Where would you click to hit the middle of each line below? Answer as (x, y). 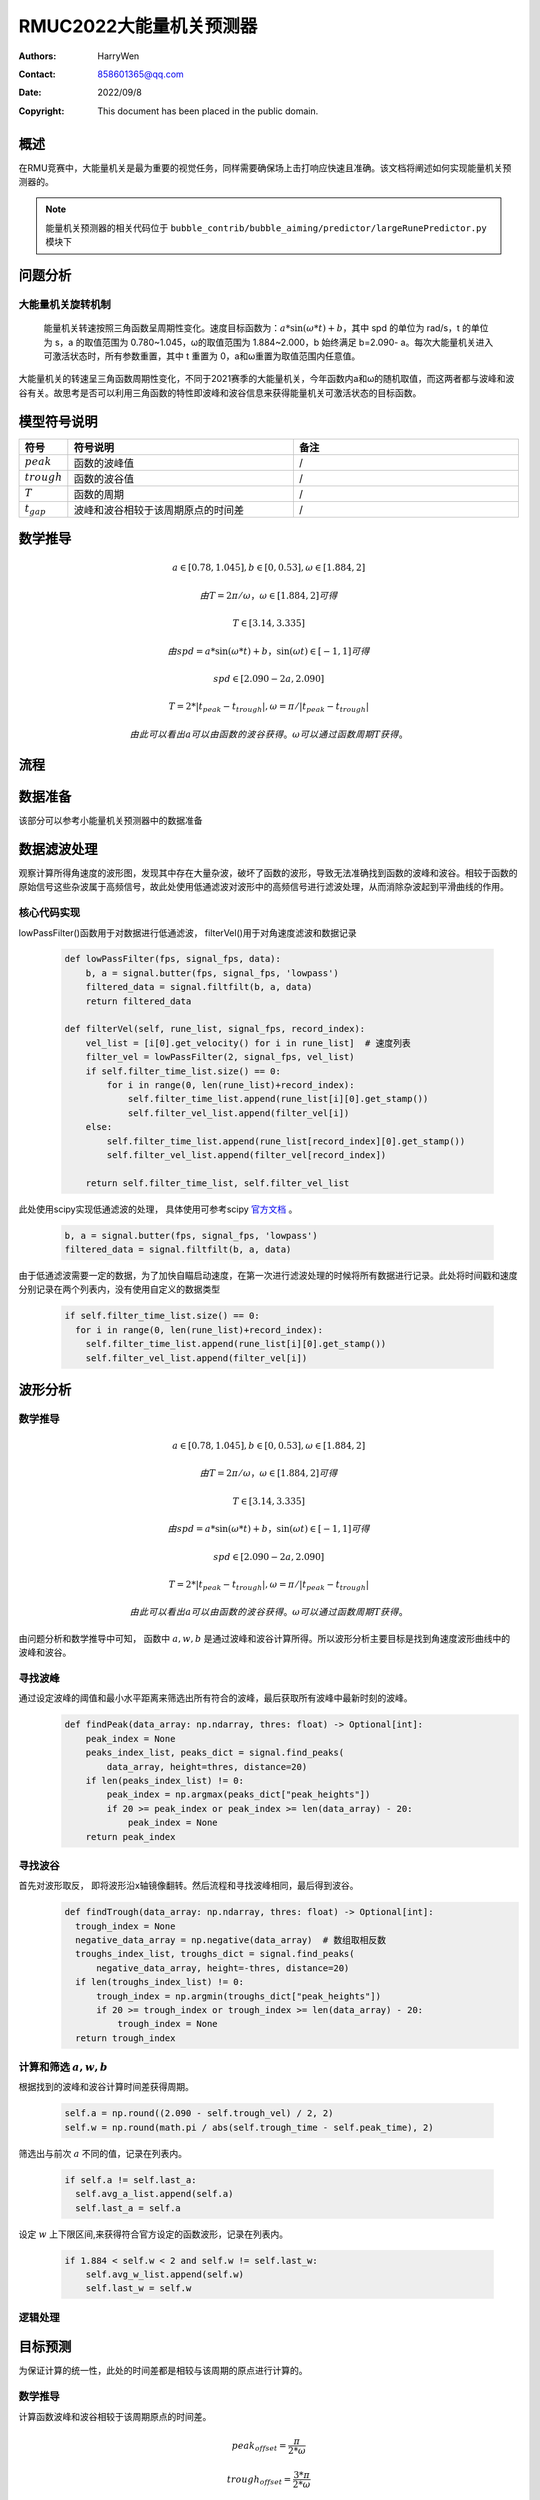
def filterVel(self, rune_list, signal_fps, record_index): (215, 1029)
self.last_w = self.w (138, 2288)
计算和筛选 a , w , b (63, 2067)
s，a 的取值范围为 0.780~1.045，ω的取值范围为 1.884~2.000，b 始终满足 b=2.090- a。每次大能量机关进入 (274, 342)
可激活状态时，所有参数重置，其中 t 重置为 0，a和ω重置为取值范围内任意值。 (202, 356)
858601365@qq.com (140, 74)
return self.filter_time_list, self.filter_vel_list (217, 1183)
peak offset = (259, 2447)
